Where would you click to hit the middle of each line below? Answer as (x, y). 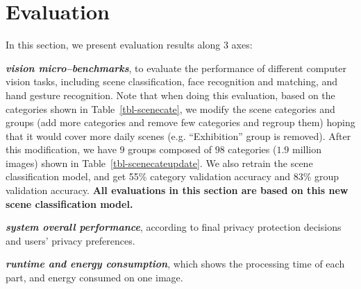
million (307, 149)
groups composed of (170, 149)
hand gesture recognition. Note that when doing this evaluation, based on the (170, 95)
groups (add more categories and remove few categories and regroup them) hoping (180, 122)
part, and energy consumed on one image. (94, 278)
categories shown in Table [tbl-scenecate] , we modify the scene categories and (170, 108)
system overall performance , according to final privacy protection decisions (174, 227)
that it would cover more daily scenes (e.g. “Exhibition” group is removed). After (178, 135)
